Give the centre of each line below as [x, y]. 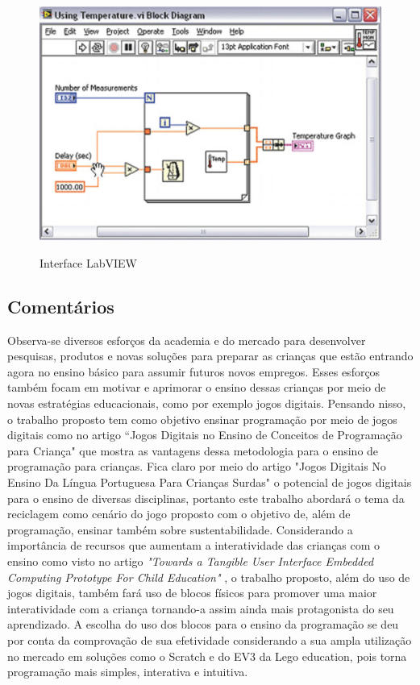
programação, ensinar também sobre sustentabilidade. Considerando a [180, 529]
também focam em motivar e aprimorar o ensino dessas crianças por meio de [197, 387]
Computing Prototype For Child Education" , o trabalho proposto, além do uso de [209, 577]
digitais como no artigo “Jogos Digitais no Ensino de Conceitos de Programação [205, 435]
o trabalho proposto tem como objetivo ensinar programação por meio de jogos [202, 419]
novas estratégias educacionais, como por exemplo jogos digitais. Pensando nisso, [207, 403]
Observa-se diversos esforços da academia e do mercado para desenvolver [187, 340]
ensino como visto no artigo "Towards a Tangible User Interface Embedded [191, 561]
